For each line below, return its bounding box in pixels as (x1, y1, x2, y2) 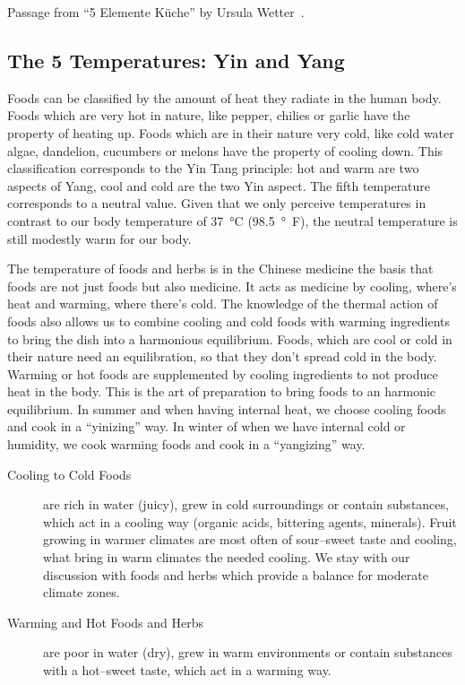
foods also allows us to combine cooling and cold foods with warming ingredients (7, 311, 451, 330)
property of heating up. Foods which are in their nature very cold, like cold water (7, 123, 454, 142)
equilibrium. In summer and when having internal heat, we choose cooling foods (7, 399, 446, 418)
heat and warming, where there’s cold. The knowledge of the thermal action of (7, 294, 438, 313)
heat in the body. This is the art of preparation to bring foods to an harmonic (7, 382, 436, 401)
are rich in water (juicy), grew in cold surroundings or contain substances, (43, 495, 449, 514)
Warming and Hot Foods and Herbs (7, 612, 204, 631)
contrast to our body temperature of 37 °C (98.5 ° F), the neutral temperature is (7, 211, 458, 230)
